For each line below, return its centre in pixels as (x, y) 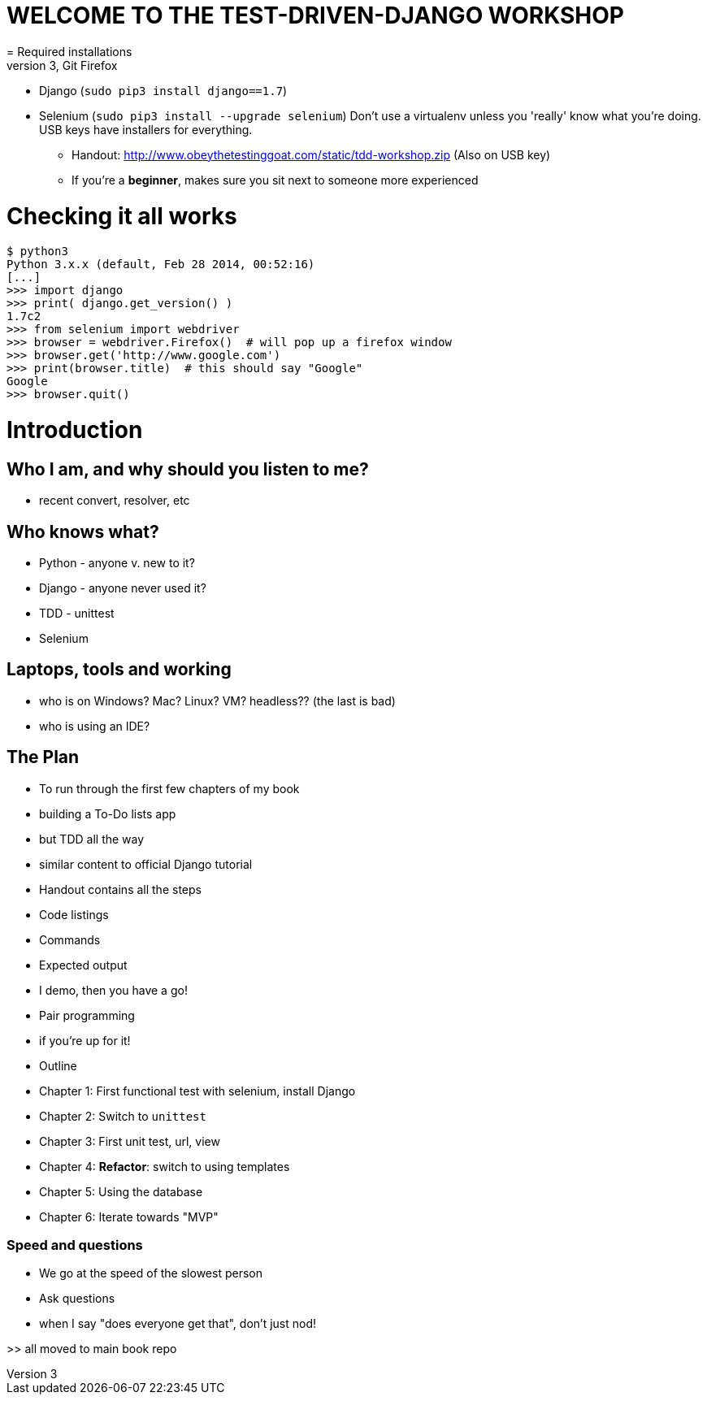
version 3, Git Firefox (62, 65)
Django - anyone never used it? (123, 588)
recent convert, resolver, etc (115, 501)
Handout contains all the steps (120, 889)
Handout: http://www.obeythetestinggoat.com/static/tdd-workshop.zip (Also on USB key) (311, 154)
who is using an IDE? (95, 726)
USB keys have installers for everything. (146, 129)
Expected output (83, 965)
